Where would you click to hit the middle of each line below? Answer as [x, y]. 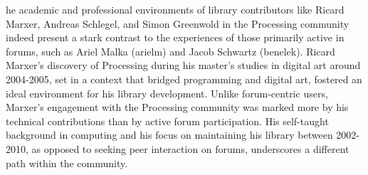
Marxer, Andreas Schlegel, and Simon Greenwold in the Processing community [178, 23]
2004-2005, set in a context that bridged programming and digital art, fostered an [184, 79]
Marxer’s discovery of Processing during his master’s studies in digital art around [183, 65]
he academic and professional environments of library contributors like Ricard [175, 9]
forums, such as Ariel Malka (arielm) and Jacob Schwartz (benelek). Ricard [170, 51]
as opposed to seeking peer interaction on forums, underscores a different [190, 148]
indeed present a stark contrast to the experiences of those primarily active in [175, 37]
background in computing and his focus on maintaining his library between [169, 135]
